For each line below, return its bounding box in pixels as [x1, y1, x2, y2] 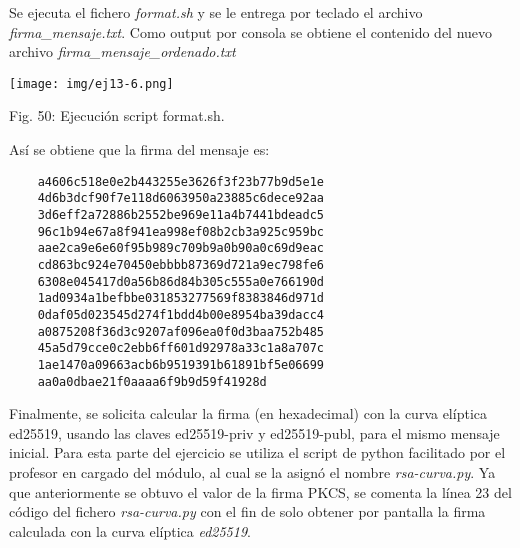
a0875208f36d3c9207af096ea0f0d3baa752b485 [37, 324, 324, 339]
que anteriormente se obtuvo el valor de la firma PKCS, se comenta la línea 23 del [9, 481, 512, 502]
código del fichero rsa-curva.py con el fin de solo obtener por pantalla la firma [9, 501, 486, 522]
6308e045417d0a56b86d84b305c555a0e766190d [37, 274, 324, 289]
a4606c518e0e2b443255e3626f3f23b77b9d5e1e [37, 174, 324, 189]
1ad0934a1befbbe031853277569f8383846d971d [37, 291, 324, 306]
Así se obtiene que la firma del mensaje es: [9, 139, 270, 160]
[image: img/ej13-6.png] [9, 76, 174, 91]
